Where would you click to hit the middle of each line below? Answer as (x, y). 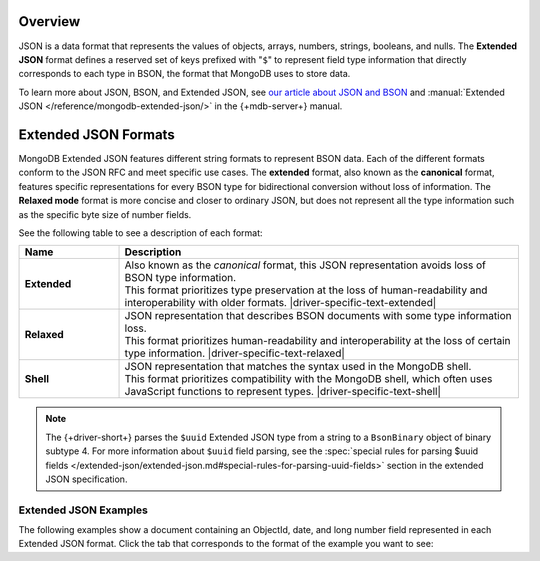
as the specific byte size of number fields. (105, 214)
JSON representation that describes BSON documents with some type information (318, 316)
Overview (49, 21)
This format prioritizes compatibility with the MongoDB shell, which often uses (308, 379)
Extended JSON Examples (83, 510)
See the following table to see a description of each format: (141, 232)
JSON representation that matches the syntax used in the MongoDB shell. (298, 367)
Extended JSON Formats (96, 134)
